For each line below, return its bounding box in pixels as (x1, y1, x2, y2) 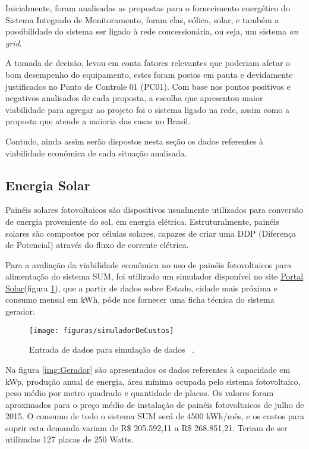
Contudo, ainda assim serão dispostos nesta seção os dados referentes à (5, 134, 264, 147)
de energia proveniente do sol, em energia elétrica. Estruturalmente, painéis (5, 215, 279, 227)
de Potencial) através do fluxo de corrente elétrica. (5, 238, 189, 251)
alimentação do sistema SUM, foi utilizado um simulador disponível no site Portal (5, 270, 304, 282)
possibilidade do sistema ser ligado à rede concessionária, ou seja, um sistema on (5, 25, 298, 37)
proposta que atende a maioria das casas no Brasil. (5, 115, 191, 127)
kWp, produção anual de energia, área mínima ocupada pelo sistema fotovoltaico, (5, 375, 301, 387)
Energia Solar (5, 175, 90, 194)
